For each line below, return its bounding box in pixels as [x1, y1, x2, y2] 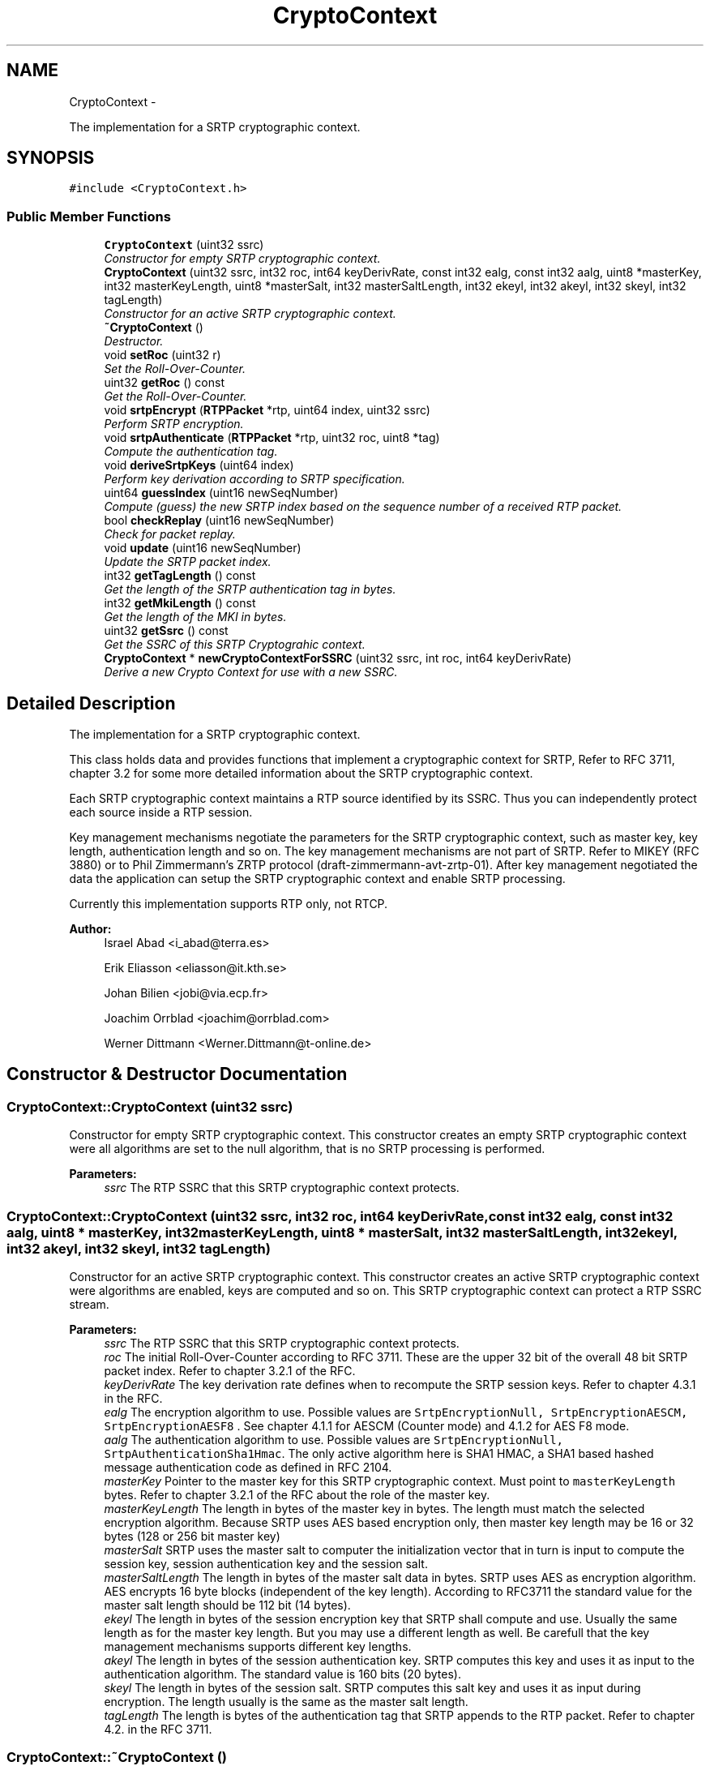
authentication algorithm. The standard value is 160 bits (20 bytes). [104, 1667, 462, 1681]
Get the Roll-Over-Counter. [104, 389, 247, 404]
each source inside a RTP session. [69, 805, 253, 820]
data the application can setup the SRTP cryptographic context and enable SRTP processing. [69, 872, 566, 886]
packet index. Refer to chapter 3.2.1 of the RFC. [104, 1364, 356, 1378]
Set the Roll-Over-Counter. [104, 362, 246, 376]
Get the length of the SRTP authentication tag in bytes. [104, 582, 396, 597]
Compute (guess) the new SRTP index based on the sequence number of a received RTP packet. [104, 499, 622, 514]
